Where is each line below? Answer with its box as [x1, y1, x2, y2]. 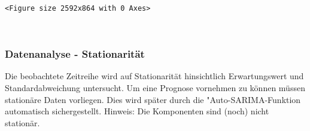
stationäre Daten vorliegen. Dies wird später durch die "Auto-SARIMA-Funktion [5, 93, 301, 105]
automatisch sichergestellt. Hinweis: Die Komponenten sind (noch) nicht [5, 105, 269, 117]
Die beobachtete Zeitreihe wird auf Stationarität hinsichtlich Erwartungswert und [5, 70, 304, 82]
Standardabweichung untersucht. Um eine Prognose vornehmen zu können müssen [5, 82, 305, 94]
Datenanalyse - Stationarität [5, 46, 145, 61]
